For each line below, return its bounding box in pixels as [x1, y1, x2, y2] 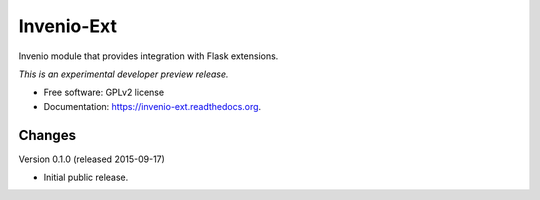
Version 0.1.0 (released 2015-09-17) [18, 153, 165, 165]
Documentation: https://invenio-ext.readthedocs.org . [43, 100, 262, 112]
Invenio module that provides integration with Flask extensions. [18, 50, 279, 62]
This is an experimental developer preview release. [18, 68, 229, 80]
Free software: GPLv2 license [43, 86, 165, 99]
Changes [18, 126, 77, 144]
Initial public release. [43, 171, 129, 184]
